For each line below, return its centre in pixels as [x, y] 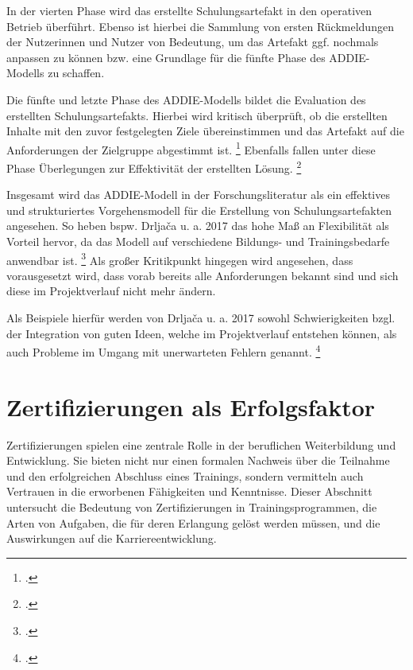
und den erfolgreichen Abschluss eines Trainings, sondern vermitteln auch [185, 475]
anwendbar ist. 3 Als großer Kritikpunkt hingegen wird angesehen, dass [180, 259]
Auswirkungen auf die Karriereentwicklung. [112, 538]
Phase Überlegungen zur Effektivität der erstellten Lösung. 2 [154, 167]
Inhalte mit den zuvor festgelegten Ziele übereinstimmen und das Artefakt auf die [205, 131]
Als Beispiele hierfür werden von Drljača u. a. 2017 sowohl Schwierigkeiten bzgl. [201, 318]
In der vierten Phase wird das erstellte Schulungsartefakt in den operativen [189, 10]
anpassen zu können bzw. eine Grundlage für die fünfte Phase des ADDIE [186, 57]
